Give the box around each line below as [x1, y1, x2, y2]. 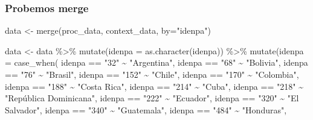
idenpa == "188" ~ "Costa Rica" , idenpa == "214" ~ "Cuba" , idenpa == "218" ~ [5, 80, 303, 92]
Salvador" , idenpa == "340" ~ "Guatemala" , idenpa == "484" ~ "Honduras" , [5, 103, 287, 116]
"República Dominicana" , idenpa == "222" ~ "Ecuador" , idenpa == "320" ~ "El [5, 92, 299, 104]
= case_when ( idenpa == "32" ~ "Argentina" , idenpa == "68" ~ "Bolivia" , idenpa [5, 56, 308, 69]
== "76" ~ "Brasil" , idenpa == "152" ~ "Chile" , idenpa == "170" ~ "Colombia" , [5, 68, 299, 80]
